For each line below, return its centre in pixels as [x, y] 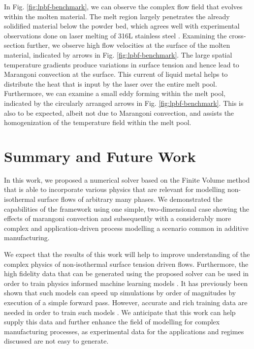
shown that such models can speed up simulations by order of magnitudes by [120, 293]
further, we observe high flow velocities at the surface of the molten [128, 45]
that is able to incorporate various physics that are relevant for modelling [115, 189]
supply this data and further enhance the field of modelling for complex [112, 322]
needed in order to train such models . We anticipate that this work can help [120, 312]
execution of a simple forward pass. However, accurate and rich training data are [126, 302]
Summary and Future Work [100, 156]
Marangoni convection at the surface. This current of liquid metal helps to [116, 74]
